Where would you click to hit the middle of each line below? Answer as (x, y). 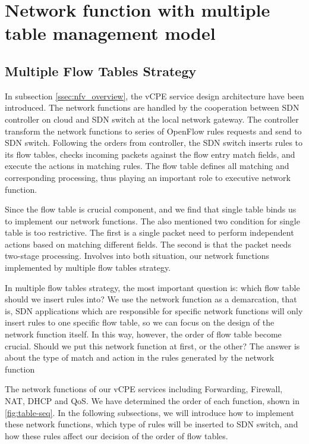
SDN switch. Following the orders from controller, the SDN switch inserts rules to (154, 143)
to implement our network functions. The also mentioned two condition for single (152, 221)
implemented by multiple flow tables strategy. (88, 268)
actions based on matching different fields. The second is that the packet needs (148, 244)
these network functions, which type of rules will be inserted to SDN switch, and (152, 424)
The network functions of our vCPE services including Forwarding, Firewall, (144, 389)
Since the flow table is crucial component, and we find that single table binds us (151, 209)
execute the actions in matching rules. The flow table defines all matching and (147, 166)
